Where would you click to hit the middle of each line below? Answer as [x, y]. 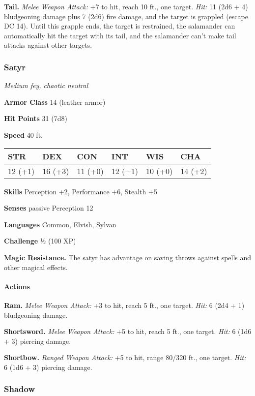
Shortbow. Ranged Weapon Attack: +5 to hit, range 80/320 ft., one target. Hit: [125, 357]
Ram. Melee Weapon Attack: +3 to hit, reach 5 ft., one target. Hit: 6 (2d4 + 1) [124, 305]
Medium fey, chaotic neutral [46, 85]
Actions [17, 286]
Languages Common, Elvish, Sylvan [60, 224]
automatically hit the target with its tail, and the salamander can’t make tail [120, 35]
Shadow [19, 389]
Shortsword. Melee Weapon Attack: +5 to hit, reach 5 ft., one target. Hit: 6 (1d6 [128, 331]
